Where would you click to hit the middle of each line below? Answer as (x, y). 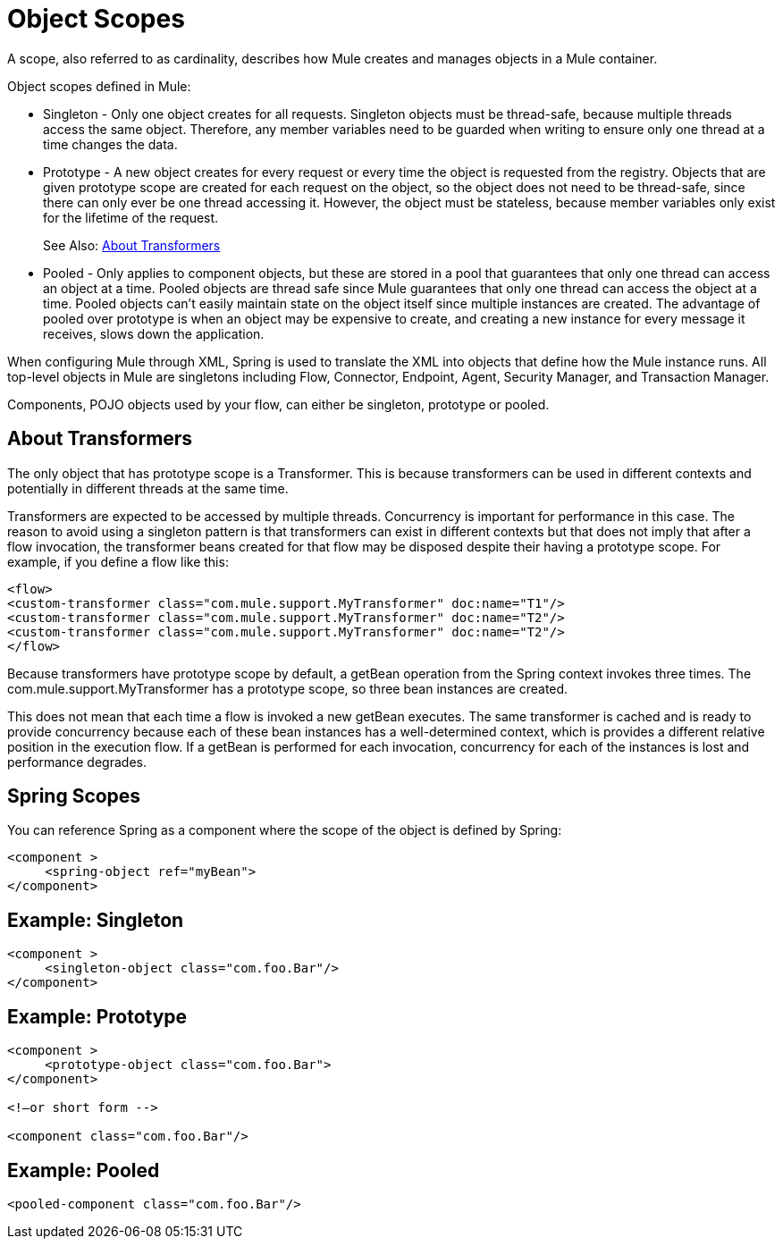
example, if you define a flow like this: (118, 561)
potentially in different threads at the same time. (148, 488)
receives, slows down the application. (154, 333)
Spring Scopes (74, 796)
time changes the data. (110, 144)
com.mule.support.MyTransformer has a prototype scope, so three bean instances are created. (288, 688)
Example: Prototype (97, 1016)
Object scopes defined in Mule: (99, 86)
